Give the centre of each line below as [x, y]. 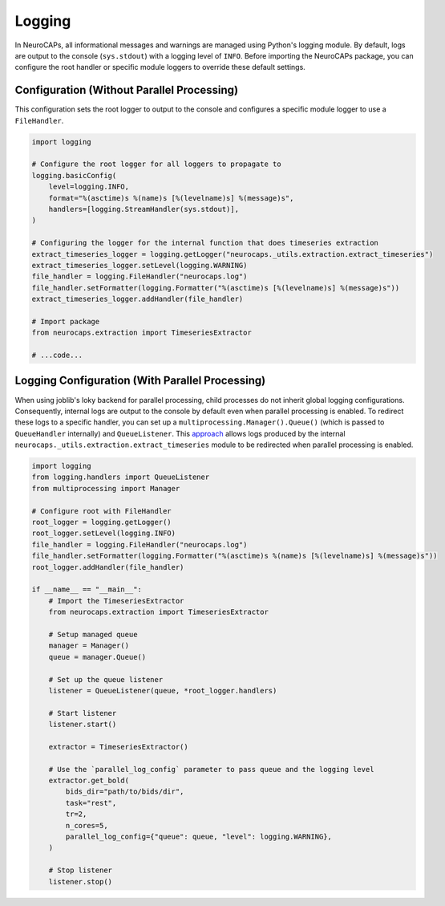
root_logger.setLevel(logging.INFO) [104, 533]
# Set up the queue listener [106, 679]
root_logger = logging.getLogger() [101, 522]
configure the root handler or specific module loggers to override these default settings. [160, 67]
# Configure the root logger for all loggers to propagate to [156, 164]
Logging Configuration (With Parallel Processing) [140, 381]
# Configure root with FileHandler [101, 511]
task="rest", [91, 803]
